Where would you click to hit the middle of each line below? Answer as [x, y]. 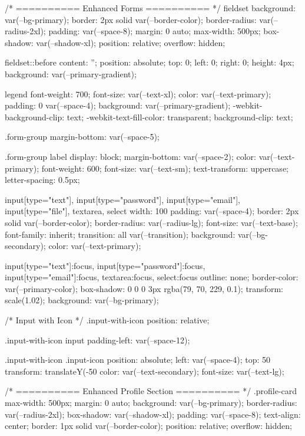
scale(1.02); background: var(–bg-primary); [82, 300]
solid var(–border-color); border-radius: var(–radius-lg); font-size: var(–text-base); [151, 222]
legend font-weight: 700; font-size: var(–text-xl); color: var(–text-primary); [138, 94]
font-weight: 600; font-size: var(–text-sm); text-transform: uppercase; [165, 168]
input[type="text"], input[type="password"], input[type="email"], [122, 199]
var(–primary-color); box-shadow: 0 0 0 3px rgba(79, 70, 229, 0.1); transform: [144, 288]
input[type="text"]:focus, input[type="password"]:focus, [105, 265]
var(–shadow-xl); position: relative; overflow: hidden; [131, 42]
